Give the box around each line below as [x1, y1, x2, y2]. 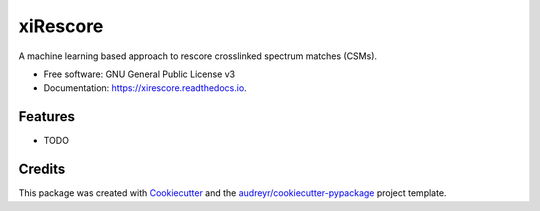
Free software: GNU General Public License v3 [43, 68, 236, 80]
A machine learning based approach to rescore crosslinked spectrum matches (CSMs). [18, 50, 378, 62]
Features [18, 108, 75, 125]
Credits [18, 161, 66, 178]
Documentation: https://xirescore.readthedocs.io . [43, 82, 247, 94]
